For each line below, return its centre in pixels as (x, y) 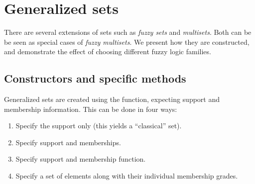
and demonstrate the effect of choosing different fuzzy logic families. (108, 51)
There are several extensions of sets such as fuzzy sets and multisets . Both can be (128, 32)
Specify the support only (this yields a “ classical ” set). (99, 126)
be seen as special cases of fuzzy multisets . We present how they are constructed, (127, 42)
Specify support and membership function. (81, 159)
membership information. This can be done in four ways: (91, 109)
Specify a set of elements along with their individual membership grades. (127, 176)
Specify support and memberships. (68, 142)
